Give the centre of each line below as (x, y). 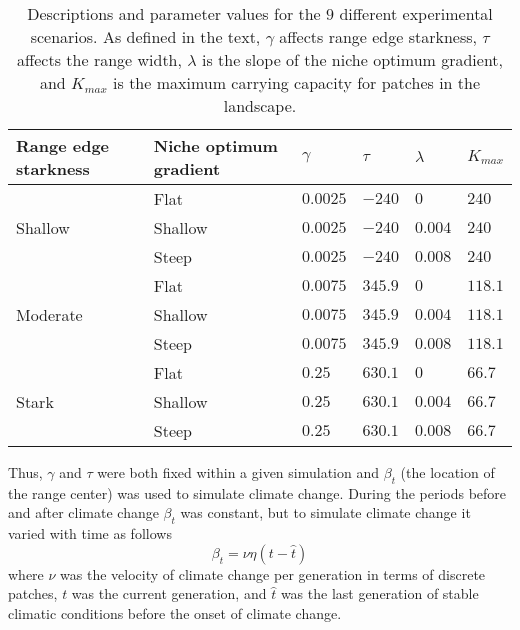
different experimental (416, 13)
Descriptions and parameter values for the (174, 13)
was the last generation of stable (379, 593)
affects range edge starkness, (378, 36)
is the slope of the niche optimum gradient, (352, 59)
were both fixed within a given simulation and (238, 472)
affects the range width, (99, 59)
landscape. (260, 105)
